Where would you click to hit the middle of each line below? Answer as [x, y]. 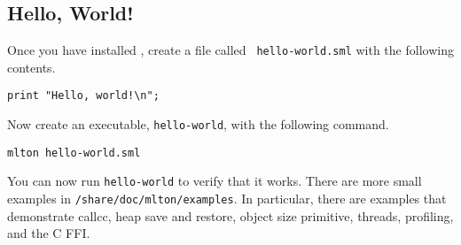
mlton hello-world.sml [74, 153]
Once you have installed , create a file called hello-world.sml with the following [230, 50]
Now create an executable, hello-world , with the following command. [198, 124]
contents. [31, 67]
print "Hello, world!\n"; [83, 96]
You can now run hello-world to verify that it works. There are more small [215, 181]
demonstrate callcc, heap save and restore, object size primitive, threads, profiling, [230, 215]
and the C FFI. [49, 233]
